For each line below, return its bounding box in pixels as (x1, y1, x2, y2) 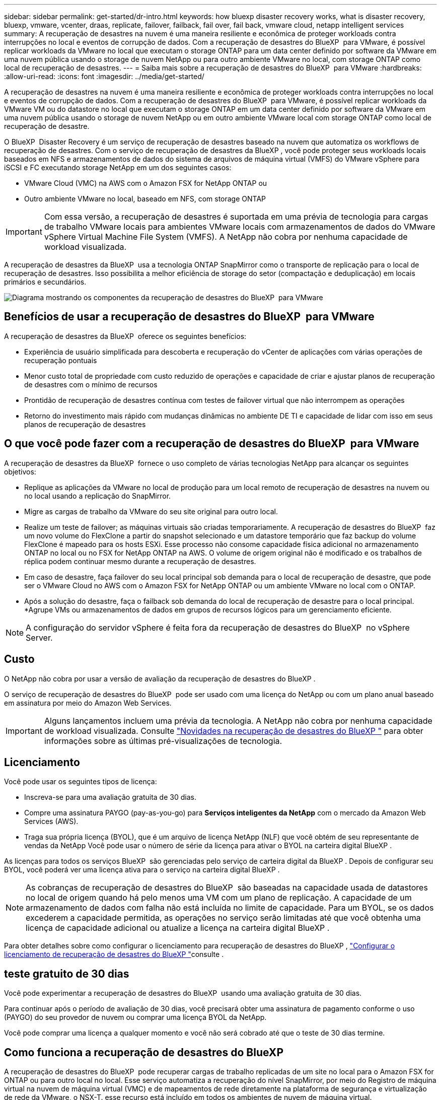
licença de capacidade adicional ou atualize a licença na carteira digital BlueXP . (26, 923, 330, 933)
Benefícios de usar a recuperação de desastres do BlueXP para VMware (4, 310, 375, 323)
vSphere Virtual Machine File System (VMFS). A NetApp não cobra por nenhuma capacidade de (44, 232, 408, 242)
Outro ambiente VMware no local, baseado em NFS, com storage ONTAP (24, 194, 266, 203)
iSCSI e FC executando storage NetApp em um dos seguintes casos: (4, 163, 232, 172)
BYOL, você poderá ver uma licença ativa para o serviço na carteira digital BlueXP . (4, 865, 280, 874)
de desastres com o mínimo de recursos (24, 380, 158, 389)
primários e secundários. (4, 278, 87, 286)
